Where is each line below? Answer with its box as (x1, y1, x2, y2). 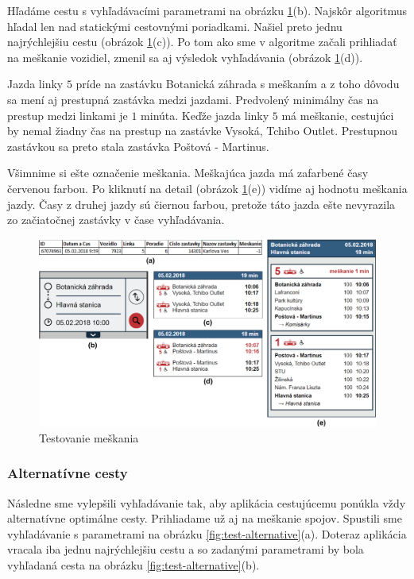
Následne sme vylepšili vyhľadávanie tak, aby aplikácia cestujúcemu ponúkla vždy (7, 494, 406, 511)
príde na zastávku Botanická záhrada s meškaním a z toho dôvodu (75, 75, 400, 92)
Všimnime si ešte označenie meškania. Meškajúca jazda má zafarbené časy (7, 164, 369, 181)
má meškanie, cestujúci (281, 106, 394, 123)
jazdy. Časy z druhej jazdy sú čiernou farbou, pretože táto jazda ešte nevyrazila (7, 195, 396, 212)
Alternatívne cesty (7, 463, 128, 483)
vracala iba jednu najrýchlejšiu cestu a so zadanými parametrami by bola (7, 541, 364, 558)
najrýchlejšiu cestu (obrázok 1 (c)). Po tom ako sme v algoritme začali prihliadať (7, 33, 397, 50)
